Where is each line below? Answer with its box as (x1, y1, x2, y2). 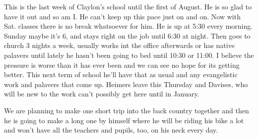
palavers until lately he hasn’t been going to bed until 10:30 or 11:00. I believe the (4, 49, 254, 60)
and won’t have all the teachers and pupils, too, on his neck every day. (4, 125, 218, 135)
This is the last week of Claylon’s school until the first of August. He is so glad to (4, 1, 252, 11)
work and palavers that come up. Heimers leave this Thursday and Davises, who (4, 79, 248, 89)
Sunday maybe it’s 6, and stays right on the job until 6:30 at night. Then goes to (4, 30, 251, 41)
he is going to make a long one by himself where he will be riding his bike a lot (4, 115, 244, 125)
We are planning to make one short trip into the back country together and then (4, 105, 249, 115)
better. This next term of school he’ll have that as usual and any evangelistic (4, 69, 238, 80)
